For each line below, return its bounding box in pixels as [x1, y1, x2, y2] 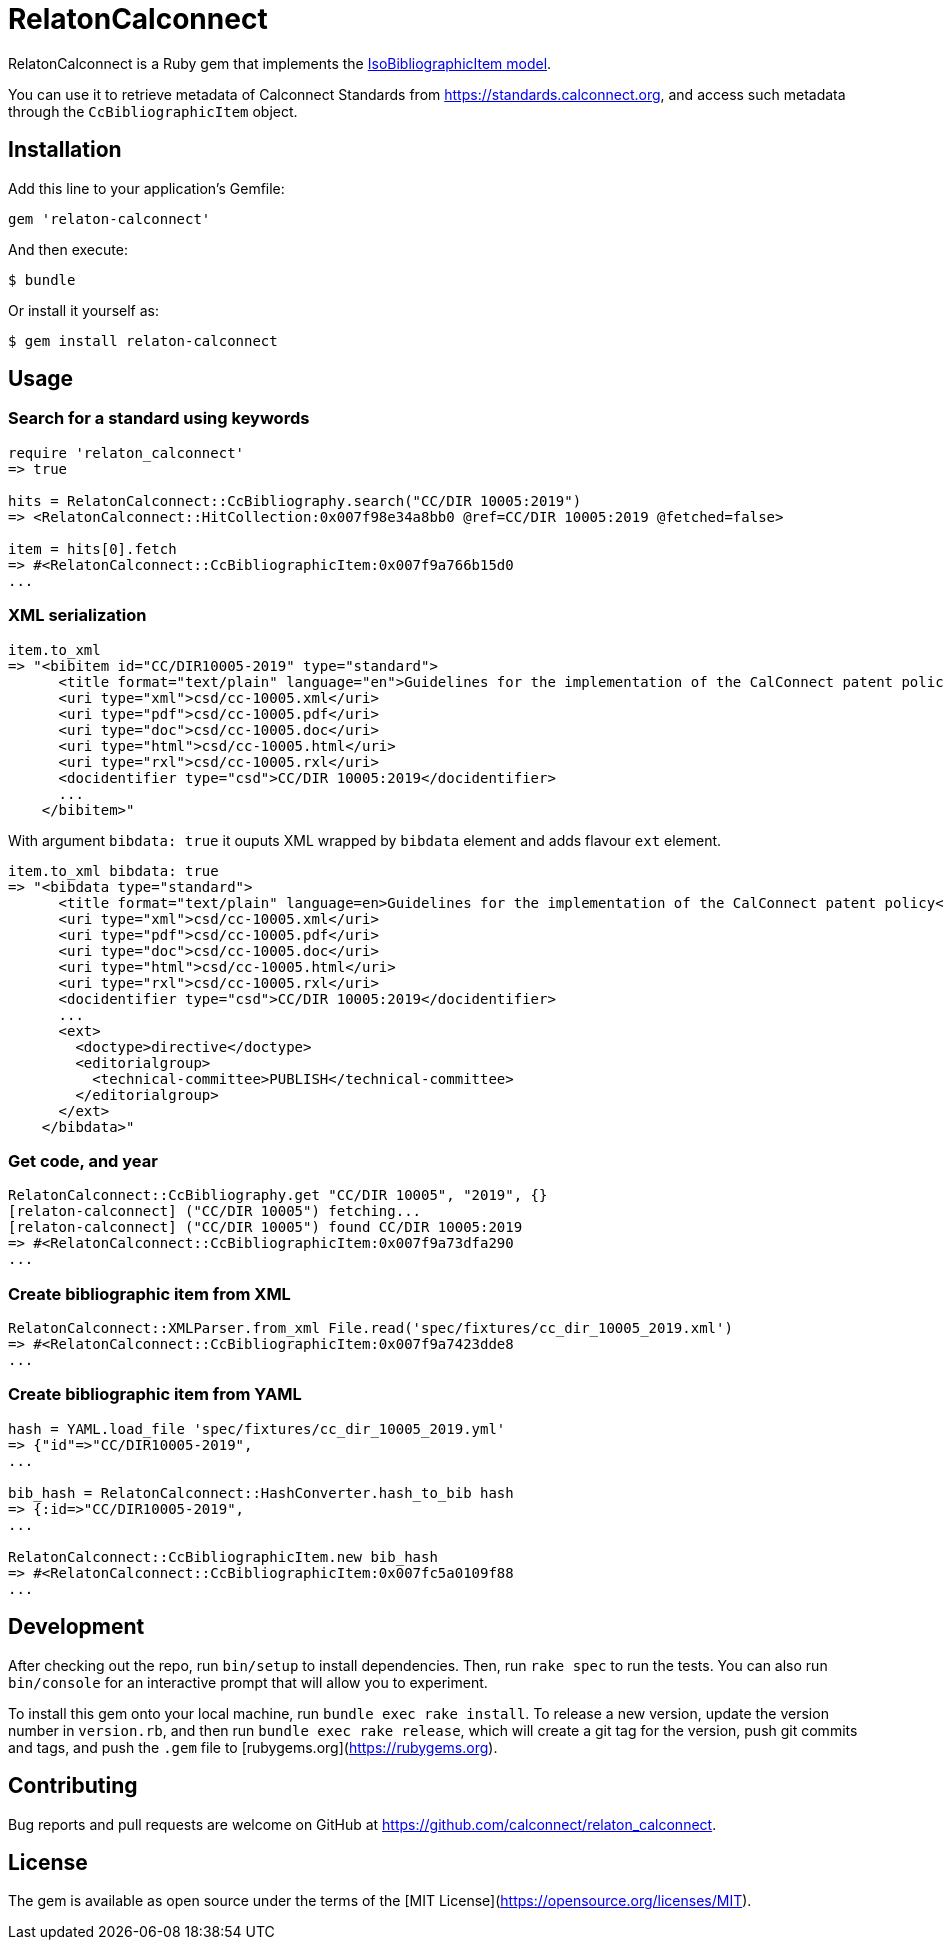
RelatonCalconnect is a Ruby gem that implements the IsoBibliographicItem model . [8, 54, 552, 72]
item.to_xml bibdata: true [8, 862, 219, 879]
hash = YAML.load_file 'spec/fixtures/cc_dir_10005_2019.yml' [8, 1420, 506, 1437]
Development [8, 1614, 145, 1640]
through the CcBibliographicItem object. [8, 102, 298, 120]
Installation [8, 137, 122, 163]
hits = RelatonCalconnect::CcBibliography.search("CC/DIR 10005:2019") [8, 492, 582, 509]
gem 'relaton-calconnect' [8, 210, 211, 227]
